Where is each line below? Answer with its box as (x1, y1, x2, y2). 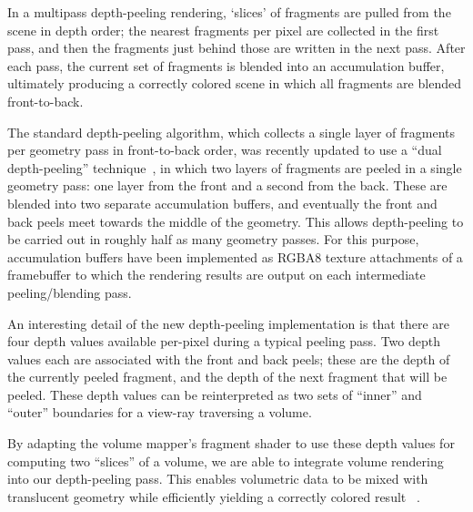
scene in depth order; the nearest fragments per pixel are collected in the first (7, 20, 439, 39)
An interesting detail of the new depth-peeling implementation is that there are (7, 313, 449, 333)
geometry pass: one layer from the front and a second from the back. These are (7, 176, 448, 195)
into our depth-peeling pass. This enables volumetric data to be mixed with (7, 469, 428, 488)
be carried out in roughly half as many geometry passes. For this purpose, (7, 230, 419, 249)
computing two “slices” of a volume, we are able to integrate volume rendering (7, 451, 444, 470)
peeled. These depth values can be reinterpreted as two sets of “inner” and (7, 384, 422, 404)
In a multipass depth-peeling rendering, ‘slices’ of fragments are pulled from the (7, 3, 451, 21)
